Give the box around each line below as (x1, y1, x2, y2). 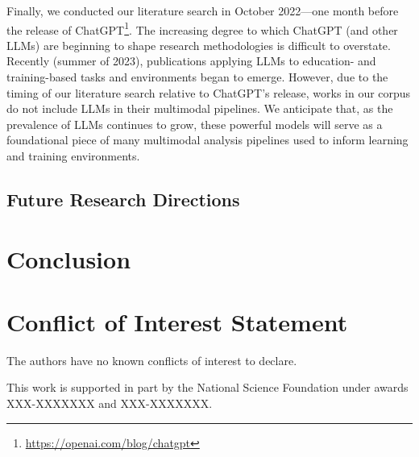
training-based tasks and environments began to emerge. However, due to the (6, 69, 388, 85)
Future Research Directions (6, 186, 240, 211)
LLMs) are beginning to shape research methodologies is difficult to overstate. (6, 36, 391, 53)
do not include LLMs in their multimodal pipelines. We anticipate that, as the (6, 100, 393, 117)
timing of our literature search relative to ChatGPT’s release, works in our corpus (6, 84, 411, 101)
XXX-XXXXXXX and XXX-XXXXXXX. (6, 395, 213, 412)
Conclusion (6, 242, 131, 275)
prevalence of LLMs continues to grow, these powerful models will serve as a (6, 115, 383, 132)
